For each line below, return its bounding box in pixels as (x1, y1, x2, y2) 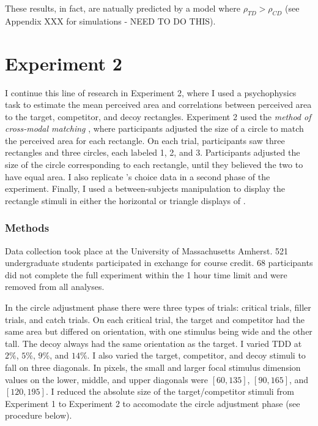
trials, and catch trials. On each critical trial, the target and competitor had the (5, 313, 305, 325)
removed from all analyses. (5, 280, 105, 293)
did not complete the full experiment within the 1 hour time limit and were (5, 268, 287, 281)
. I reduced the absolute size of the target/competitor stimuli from (45, 385, 294, 398)
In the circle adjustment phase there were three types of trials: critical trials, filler (5, 301, 311, 314)
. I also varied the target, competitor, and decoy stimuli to (87, 349, 306, 362)
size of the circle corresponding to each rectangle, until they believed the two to (5, 158, 303, 171)
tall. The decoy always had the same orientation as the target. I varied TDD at (5, 337, 302, 349)
